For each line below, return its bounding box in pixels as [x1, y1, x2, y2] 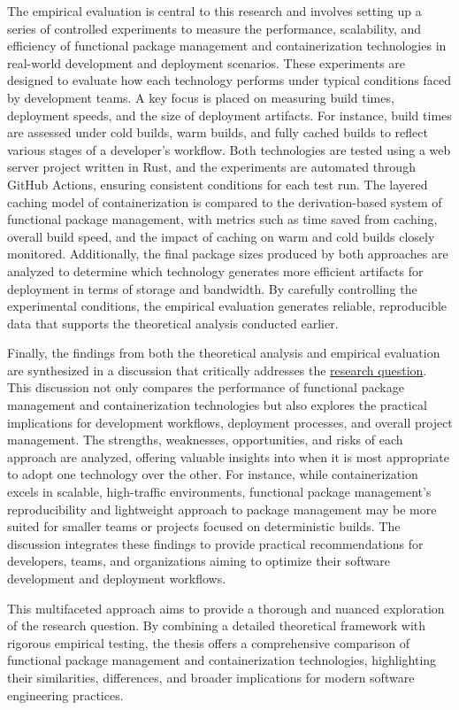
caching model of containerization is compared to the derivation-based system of [7, 192, 442, 211]
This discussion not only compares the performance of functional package [7, 378, 404, 397]
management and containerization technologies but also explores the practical [7, 396, 427, 414]
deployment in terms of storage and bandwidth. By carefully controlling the [7, 279, 417, 297]
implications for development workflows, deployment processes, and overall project [7, 413, 453, 431]
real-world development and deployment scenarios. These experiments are [7, 53, 406, 72]
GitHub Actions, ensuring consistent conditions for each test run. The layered [7, 174, 428, 193]
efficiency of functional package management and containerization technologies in [7, 36, 447, 55]
